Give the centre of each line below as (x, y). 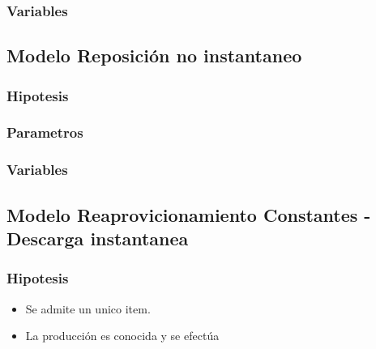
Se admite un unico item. (88, 308)
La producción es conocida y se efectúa (122, 336)
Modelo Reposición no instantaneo (154, 55)
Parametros (45, 132)
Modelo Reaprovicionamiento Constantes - (189, 214)
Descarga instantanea (98, 238)
